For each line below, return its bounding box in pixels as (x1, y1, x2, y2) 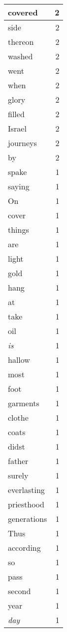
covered (8, 6, 38, 18)
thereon (8, 36, 34, 47)
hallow (8, 354, 30, 365)
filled (8, 108, 25, 120)
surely (8, 470, 29, 481)
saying (8, 180, 30, 192)
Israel (8, 123, 27, 134)
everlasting (8, 484, 45, 495)
